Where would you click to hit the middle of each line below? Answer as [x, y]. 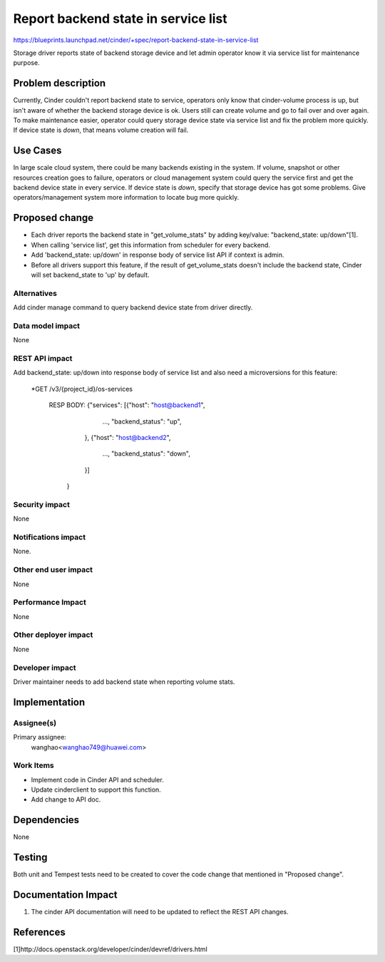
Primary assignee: [40, 737]
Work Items [34, 765]
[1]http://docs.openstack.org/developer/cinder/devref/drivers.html [111, 949]
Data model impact [47, 326]
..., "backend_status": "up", [142, 421]
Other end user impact [53, 570]
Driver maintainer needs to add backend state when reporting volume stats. [124, 682]
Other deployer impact [53, 635]
